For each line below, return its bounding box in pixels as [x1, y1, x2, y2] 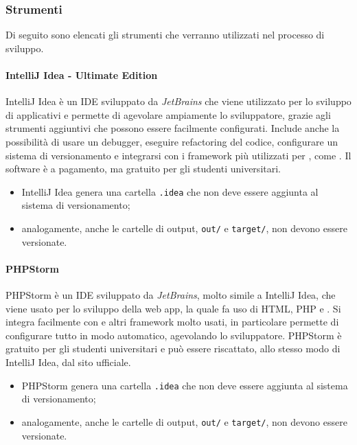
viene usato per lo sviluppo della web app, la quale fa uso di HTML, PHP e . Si [5, 301, 341, 315]
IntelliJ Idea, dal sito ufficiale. [5, 355, 131, 369]
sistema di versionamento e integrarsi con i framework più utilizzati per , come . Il [5, 148, 352, 162]
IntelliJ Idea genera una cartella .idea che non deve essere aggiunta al [21, 184, 319, 198]
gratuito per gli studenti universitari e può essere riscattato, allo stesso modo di [5, 341, 341, 356]
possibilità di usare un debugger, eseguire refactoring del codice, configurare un [5, 134, 338, 148]
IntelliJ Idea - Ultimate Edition [5, 68, 158, 82]
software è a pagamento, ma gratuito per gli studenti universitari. [5, 161, 281, 176]
